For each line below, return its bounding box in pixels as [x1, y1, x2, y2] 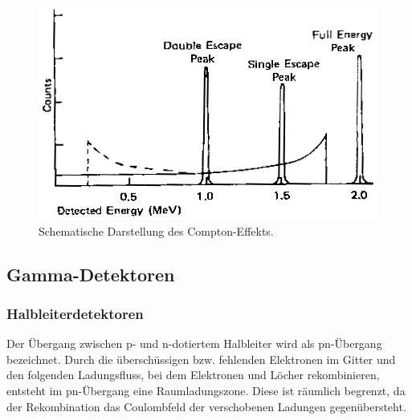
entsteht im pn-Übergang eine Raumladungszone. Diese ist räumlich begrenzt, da [6, 382, 406, 398]
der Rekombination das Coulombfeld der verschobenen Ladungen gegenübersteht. [6, 398, 406, 414]
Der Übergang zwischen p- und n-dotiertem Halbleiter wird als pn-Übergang [6, 335, 382, 352]
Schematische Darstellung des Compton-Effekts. [39, 222, 274, 239]
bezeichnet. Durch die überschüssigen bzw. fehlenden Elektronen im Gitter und [6, 350, 396, 367]
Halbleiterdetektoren [6, 303, 144, 323]
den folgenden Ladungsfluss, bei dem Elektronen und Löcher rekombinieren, [6, 366, 380, 383]
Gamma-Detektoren [6, 261, 175, 286]
